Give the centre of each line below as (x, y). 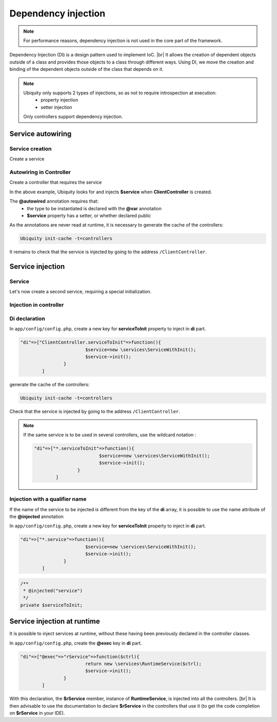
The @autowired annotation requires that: (54, 201)
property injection (60, 100)
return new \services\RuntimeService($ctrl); (143, 664)
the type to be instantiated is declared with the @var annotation (94, 208)
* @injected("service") (53, 590)
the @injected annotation (37, 517)
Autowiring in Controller (40, 172)
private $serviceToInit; (52, 605)
